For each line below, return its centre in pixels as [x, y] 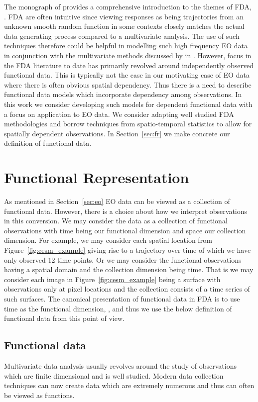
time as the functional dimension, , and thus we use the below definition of [118, 308]
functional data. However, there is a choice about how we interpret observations [126, 211]
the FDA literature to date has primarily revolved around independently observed [129, 65]
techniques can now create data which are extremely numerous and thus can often [129, 385]
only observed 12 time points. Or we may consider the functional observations [123, 259]
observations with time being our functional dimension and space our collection [125, 230]
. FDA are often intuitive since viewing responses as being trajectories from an [124, 16]
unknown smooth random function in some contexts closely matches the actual [124, 26]
